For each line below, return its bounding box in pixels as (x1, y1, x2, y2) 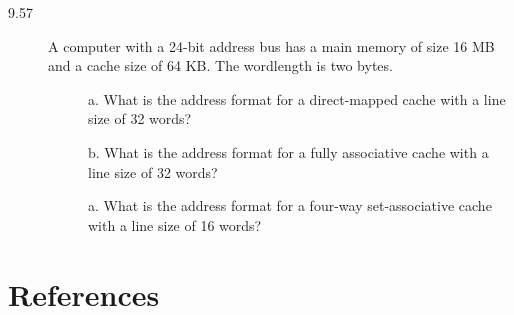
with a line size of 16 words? (88, 214, 262, 235)
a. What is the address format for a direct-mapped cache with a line (88, 88, 506, 109)
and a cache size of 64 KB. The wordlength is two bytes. (48, 55, 393, 76)
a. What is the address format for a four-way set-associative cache (88, 195, 492, 216)
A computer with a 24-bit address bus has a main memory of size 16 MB (48, 35, 495, 56)
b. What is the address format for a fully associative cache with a (88, 141, 489, 162)
